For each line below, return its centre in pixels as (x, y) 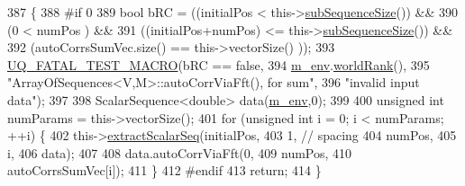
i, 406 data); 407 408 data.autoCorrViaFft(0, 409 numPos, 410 (180, 152)
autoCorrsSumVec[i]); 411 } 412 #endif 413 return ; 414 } (164, 170)
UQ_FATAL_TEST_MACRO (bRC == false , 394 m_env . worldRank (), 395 (219, 64)
